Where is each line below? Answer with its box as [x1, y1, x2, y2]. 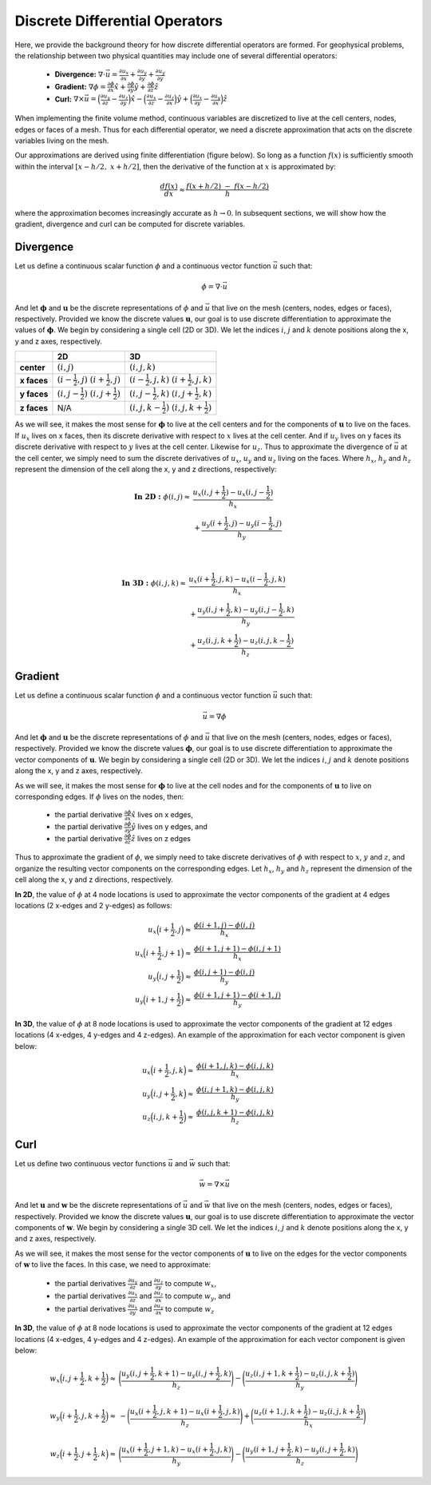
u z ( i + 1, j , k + [253, 1407, 302, 1418]
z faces [19, 403, 48, 414]
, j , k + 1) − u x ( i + [156, 1407, 217, 1418]
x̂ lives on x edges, [131, 810, 193, 820]
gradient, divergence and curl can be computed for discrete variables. [14, 220, 246, 229]
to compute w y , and [164, 1291, 231, 1302]
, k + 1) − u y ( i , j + [154, 1368, 215, 1380]
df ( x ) [160, 181, 179, 191]
